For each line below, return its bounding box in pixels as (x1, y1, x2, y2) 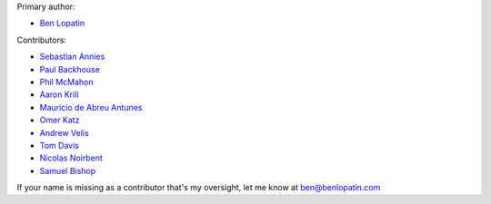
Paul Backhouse (39, 63, 100, 74)
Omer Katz (39, 114, 80, 126)
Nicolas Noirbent (39, 152, 104, 163)
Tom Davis (39, 140, 79, 151)
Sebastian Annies (39, 51, 105, 63)
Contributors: (16, 34, 67, 45)
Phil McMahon (39, 76, 95, 87)
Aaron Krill (39, 89, 79, 100)
